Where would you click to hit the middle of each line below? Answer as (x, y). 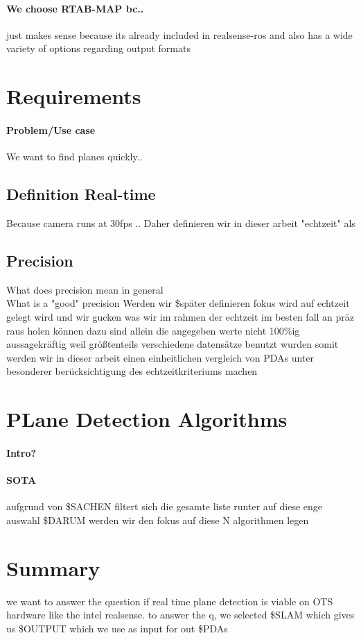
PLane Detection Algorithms (147, 419)
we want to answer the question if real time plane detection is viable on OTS (170, 601)
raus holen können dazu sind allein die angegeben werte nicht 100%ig (153, 330)
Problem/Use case (51, 129)
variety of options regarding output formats (98, 48)
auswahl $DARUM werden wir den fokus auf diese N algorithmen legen (158, 520)
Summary (53, 567)
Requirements (74, 96)
